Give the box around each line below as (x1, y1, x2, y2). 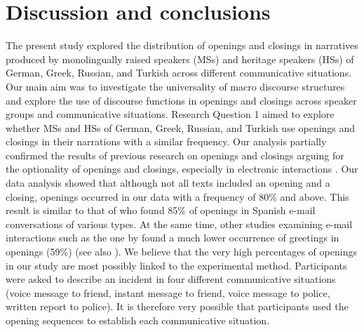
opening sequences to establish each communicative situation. (6, 313, 270, 327)
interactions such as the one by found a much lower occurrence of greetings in (6, 230, 339, 245)
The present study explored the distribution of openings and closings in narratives (6, 38, 358, 53)
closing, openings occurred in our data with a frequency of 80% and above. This (6, 189, 349, 204)
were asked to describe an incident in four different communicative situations (6, 272, 336, 286)
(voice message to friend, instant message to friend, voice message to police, (6, 285, 330, 300)
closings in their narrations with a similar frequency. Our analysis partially (6, 134, 327, 149)
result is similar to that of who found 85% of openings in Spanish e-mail (6, 203, 316, 218)
